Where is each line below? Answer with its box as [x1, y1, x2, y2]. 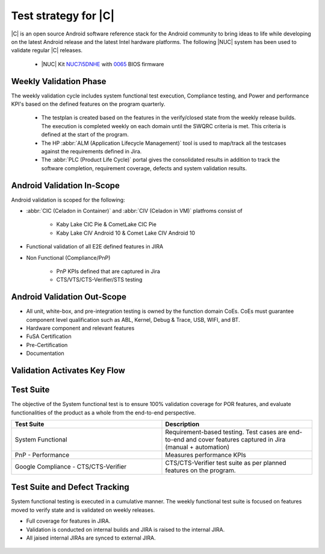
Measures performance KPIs [165, 451, 246, 459]
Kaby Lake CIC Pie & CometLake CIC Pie [56, 221, 156, 228]
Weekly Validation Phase [11, 76, 107, 87]
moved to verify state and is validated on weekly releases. [11, 506, 155, 514]
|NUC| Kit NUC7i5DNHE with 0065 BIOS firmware [41, 60, 164, 67]
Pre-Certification [26, 341, 68, 348]
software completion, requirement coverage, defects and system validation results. [41, 164, 247, 171]
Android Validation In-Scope [11, 180, 120, 191]
